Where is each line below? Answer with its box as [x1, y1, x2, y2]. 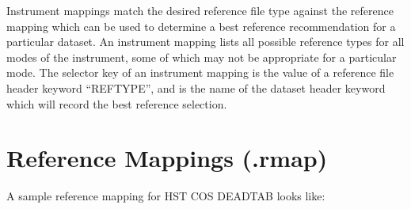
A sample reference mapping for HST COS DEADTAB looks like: [6, 188, 325, 204]
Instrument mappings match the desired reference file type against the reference [6, 2, 394, 18]
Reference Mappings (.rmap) [6, 142, 328, 174]
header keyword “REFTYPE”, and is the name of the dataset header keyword [6, 79, 386, 96]
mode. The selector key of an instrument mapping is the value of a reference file [6, 64, 394, 81]
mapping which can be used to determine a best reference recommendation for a [6, 17, 396, 34]
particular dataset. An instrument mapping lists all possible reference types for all [6, 33, 405, 50]
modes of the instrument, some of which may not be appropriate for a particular [6, 48, 397, 65]
